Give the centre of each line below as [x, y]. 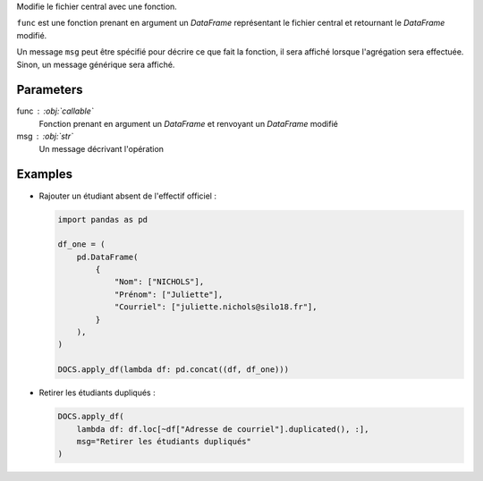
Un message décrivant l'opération [102, 148]
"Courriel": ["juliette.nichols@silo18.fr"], [216, 307]
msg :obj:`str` [45, 136]
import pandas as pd [102, 219]
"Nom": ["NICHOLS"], [159, 282]
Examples [45, 174]
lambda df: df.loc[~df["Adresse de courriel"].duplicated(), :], [223, 429]
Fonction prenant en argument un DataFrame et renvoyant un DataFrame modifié [189, 123]
